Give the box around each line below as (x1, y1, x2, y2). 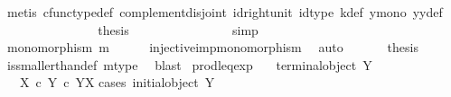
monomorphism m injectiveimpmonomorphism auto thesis (6, 38, 418, 57)
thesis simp (98, 20, 258, 39)
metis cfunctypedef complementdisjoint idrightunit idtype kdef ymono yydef (6, 3, 443, 21)
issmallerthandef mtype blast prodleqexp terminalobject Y (6, 55, 372, 74)
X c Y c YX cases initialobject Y (19, 73, 215, 92)
